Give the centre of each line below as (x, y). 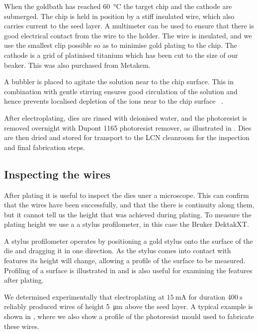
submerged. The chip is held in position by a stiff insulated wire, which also (119, 16)
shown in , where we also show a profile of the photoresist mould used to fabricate (129, 316)
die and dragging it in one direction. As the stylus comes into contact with (118, 250)
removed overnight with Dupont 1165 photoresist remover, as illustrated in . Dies (128, 127)
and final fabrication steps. (45, 147)
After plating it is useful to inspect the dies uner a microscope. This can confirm (127, 195)
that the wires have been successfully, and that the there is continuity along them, (129, 205)
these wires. (22, 326)
